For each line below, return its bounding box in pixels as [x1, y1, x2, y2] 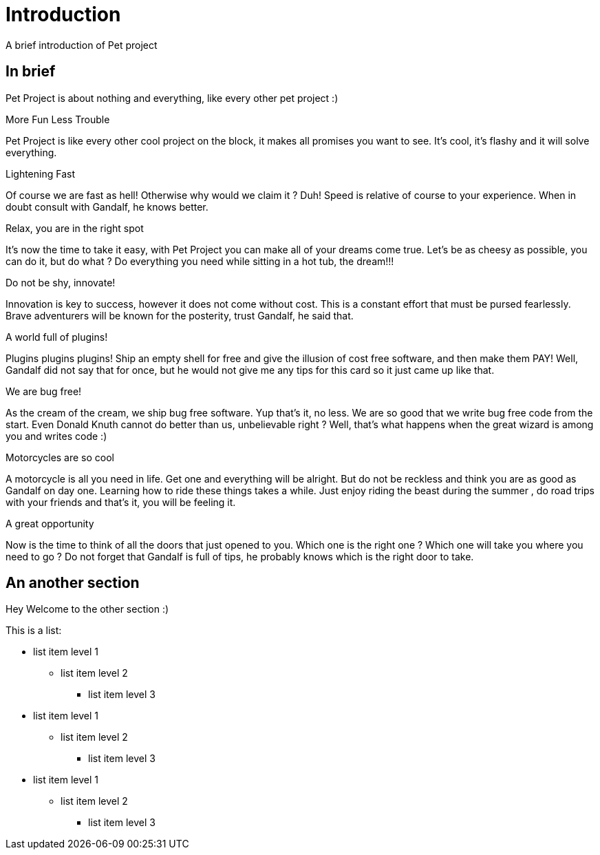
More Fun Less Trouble [6, 113, 110, 125]
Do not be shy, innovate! [6, 276, 116, 288]
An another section [6, 574, 140, 592]
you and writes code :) [6, 430, 107, 442]
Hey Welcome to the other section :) [6, 603, 169, 615]
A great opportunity [6, 517, 94, 529]
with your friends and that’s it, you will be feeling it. [6, 496, 236, 508]
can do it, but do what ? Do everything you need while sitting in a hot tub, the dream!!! [6, 255, 394, 267]
